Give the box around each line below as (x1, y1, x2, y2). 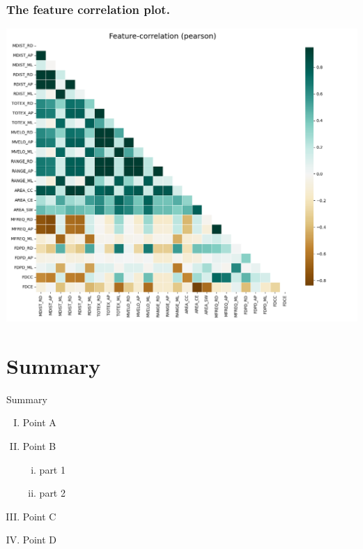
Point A (22, 415, 56, 430)
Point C (22, 509, 56, 523)
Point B (22, 438, 56, 453)
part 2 (39, 486, 65, 500)
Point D (22, 532, 57, 547)
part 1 (39, 462, 65, 476)
